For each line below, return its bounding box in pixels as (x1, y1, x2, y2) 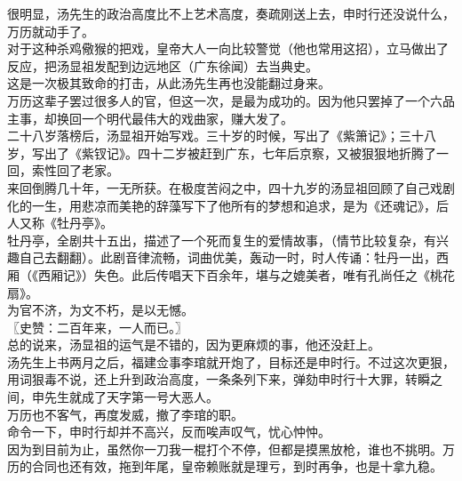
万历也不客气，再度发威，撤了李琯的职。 (7, 405, 243, 423)
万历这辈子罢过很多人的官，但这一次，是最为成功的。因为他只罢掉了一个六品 (7, 91, 455, 109)
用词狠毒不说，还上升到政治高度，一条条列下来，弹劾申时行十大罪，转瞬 (7, 370, 430, 389)
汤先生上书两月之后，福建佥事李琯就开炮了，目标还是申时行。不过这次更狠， (7, 352, 455, 371)
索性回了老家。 (31, 161, 119, 180)
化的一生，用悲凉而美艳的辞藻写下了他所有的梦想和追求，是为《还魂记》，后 (7, 196, 449, 214)
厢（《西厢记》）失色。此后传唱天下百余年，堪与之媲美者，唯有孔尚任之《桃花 (7, 265, 455, 284)
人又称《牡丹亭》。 (7, 213, 113, 232)
